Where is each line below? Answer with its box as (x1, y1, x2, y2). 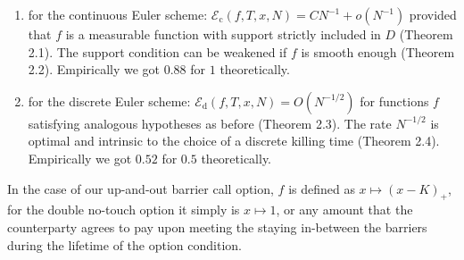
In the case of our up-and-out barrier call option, (7, 179, 274, 197)
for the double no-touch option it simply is (7, 200, 240, 219)
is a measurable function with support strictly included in (65, 25, 381, 43)
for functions (360, 91, 429, 110)
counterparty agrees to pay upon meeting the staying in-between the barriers (7, 217, 427, 236)
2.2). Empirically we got (28, 60, 161, 79)
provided (409, 5, 457, 23)
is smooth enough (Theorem (301, 42, 455, 61)
